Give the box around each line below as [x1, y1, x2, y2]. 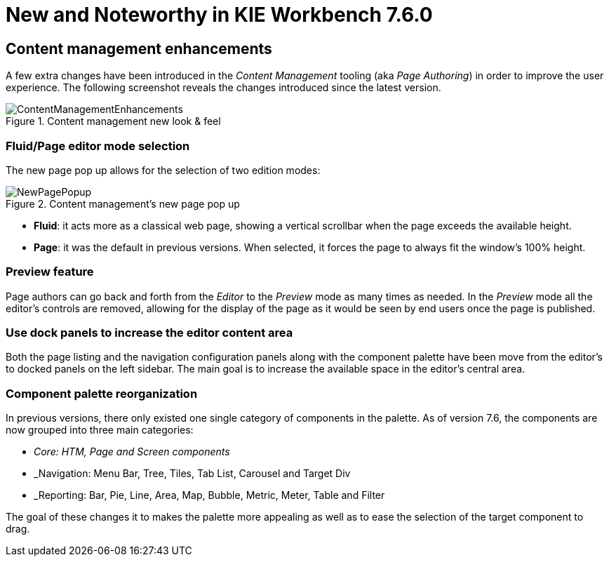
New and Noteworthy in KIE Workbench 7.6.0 [6, 3, 433, 27]
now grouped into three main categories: [6, 424, 194, 436]
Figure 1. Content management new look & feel [6, 115, 221, 128]
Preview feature [6, 265, 94, 279]
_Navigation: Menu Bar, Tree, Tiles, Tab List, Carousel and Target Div [34, 467, 351, 480]
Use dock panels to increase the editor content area [6, 326, 293, 340]
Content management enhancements [6, 39, 272, 58]
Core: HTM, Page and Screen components [34, 446, 230, 458]
